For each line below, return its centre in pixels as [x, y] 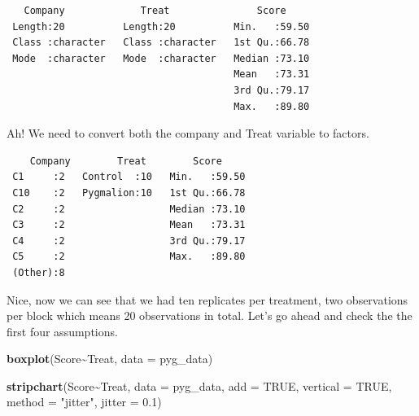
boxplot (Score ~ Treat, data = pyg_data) [110, 359]
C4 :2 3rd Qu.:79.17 [129, 241]
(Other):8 [39, 272]
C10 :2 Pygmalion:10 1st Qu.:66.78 [129, 193]
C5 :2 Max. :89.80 [129, 257]
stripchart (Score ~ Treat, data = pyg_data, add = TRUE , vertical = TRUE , [199, 385]
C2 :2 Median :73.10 [129, 209]
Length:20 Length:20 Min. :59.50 [161, 26]
